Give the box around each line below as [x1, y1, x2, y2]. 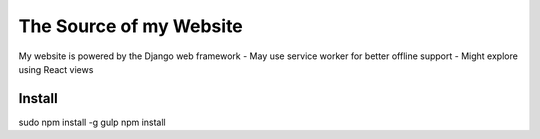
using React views [18, 63, 94, 75]
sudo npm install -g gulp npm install [18, 116, 167, 128]
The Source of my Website [18, 15, 244, 37]
